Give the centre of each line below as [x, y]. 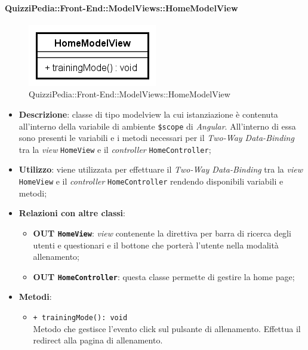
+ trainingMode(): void [80, 318]
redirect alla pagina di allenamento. [98, 340]
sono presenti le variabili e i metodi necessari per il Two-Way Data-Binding [156, 138]
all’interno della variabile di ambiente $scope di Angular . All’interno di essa [157, 126]
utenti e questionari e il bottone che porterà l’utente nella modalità [156, 245]
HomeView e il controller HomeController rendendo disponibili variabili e [151, 181]
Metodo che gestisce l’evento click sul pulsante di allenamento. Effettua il [167, 328]
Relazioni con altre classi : [72, 213]
